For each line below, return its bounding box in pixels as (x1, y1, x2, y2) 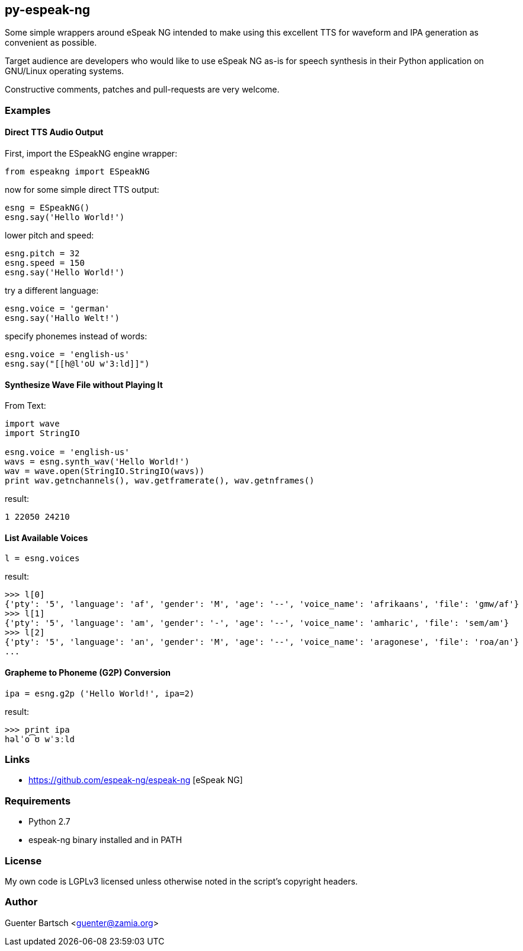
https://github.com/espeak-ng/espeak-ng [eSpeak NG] (28, 775, 243, 785)
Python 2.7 (28, 816, 70, 827)
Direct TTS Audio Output (5, 127, 104, 138)
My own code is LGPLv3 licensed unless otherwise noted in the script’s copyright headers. (5, 876, 358, 886)
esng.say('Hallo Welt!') (5, 313, 120, 323)
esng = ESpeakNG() (5, 203, 90, 213)
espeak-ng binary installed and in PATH (28, 835, 182, 845)
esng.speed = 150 (5, 258, 85, 268)
